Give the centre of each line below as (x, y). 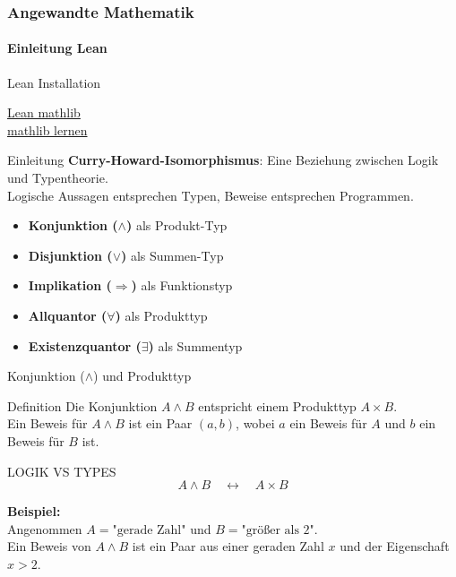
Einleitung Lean (57, 48)
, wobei (255, 423)
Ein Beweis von (49, 546)
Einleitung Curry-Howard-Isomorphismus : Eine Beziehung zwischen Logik (223, 160)
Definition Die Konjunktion (82, 405)
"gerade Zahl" (149, 530)
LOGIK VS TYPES (62, 471)
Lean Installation (54, 82)
